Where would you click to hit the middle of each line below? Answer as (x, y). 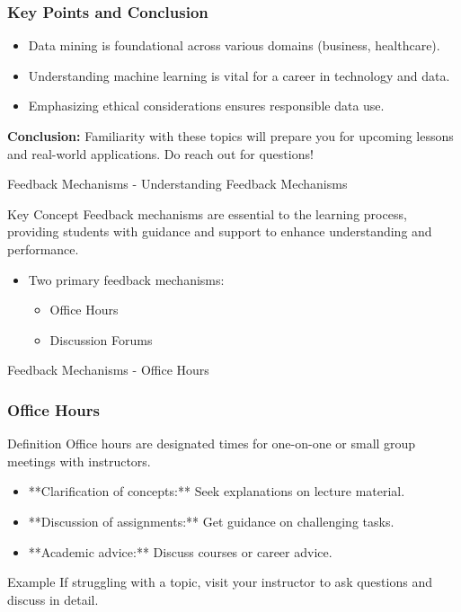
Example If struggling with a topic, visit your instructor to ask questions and (220, 582)
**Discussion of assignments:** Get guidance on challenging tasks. (211, 521)
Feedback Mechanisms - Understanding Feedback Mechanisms (177, 184)
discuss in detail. (53, 599)
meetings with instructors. (79, 461)
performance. (43, 248)
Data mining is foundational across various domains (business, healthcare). (234, 45)
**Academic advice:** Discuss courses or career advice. (180, 551)
